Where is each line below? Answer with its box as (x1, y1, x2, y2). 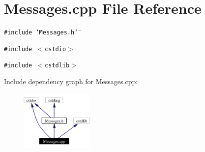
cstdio (45, 45, 66, 53)
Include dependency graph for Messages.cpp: (4, 76, 138, 87)
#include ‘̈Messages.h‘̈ (4, 29, 78, 36)
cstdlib (45, 62, 70, 69)
